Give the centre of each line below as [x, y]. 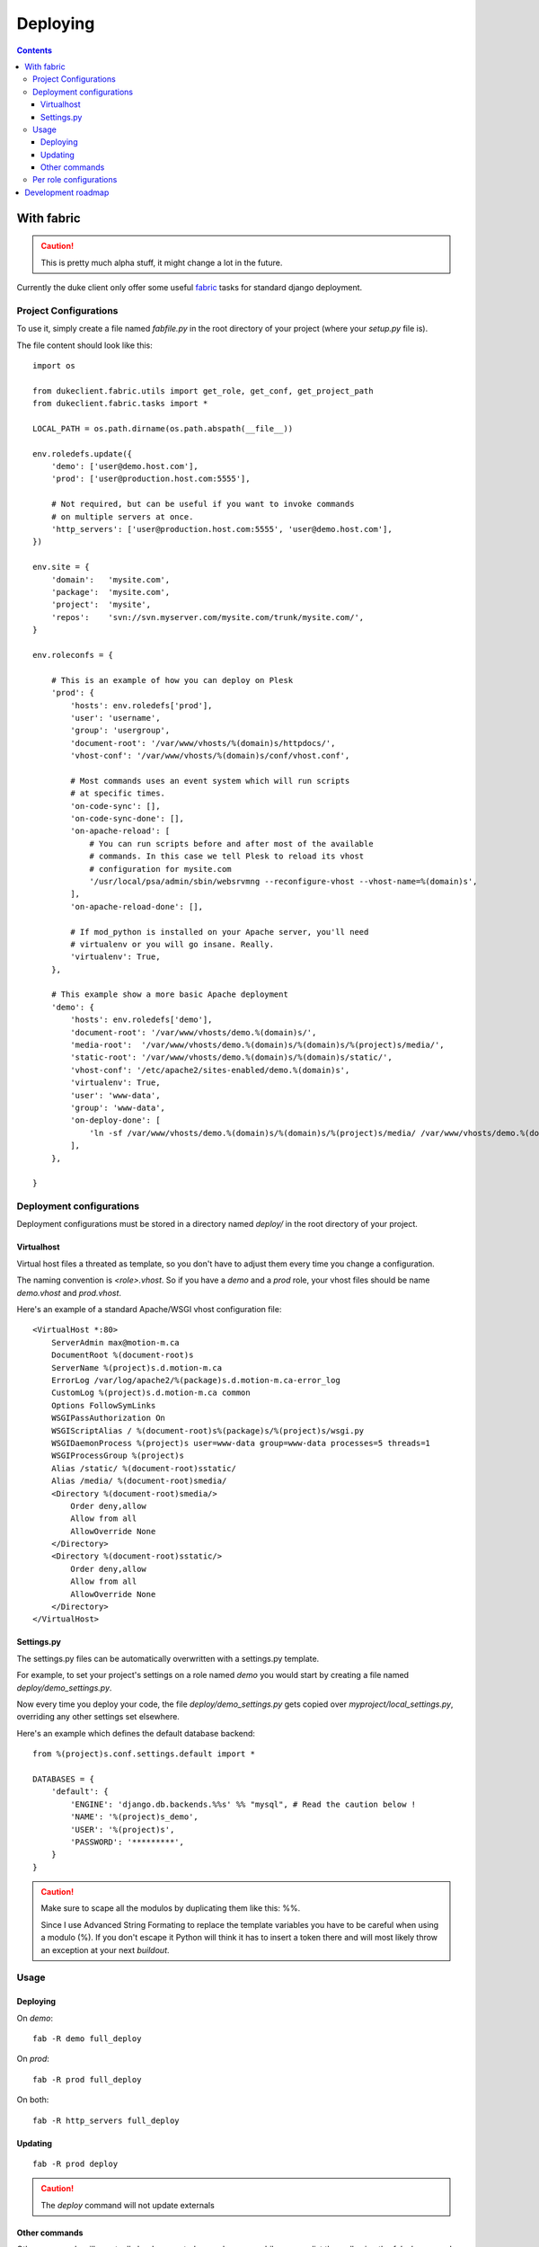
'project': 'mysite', [101, 605]
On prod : [33, 2059]
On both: [33, 2100]
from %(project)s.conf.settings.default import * [144, 1754]
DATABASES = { [63, 1779]
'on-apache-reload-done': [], [137, 906]
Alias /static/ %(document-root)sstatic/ [144, 1468]
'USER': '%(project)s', [123, 1830]
